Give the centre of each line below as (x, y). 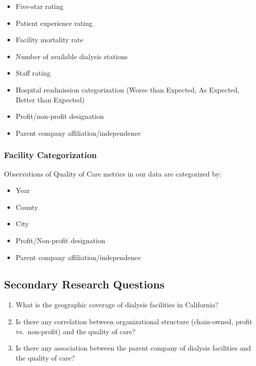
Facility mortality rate (49, 40)
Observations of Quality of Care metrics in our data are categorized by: (113, 173)
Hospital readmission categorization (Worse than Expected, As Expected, (128, 89)
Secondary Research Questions (84, 284)
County (27, 207)
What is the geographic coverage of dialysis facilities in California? (117, 305)
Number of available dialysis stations (72, 56)
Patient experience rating (54, 23)
